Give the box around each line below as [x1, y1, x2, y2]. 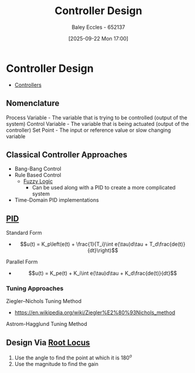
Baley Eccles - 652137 [71, 24, 125, 31]
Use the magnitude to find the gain [14, 360, 98, 367]
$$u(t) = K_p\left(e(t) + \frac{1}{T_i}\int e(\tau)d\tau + [20, 241, 148, 248]
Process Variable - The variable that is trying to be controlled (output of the [6, 114, 187, 121]
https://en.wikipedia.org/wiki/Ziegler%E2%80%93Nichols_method [14, 309, 176, 316]
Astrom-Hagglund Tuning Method [6, 321, 88, 328]
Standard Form [6, 229, 42, 237]
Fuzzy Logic [23, 178, 53, 185]
